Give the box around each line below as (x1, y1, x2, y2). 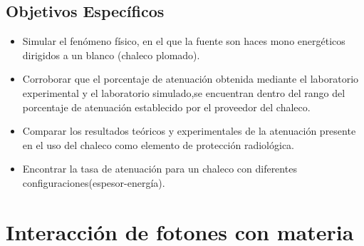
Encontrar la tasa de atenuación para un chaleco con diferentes (22, 161, 297, 176)
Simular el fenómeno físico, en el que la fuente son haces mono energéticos (22, 34, 345, 48)
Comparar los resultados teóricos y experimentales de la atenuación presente (22, 123, 356, 138)
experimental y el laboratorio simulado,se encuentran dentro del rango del (22, 85, 345, 100)
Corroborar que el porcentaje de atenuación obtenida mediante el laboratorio (22, 71, 359, 86)
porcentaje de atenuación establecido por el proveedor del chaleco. (22, 99, 311, 114)
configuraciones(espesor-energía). (22, 175, 165, 190)
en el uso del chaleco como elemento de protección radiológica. (22, 137, 295, 152)
